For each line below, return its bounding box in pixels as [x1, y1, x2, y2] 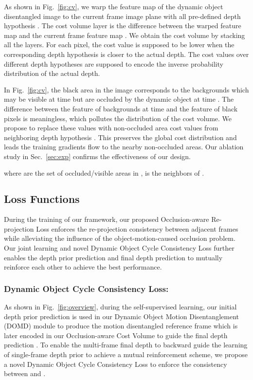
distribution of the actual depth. [4, 68, 100, 78]
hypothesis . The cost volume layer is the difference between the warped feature [4, 20, 241, 31]
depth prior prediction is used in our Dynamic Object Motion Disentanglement [4, 311, 239, 321]
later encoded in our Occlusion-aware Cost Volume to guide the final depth [4, 330, 228, 340]
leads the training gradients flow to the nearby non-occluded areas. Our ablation [4, 142, 244, 152]
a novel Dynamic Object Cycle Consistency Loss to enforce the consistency [4, 359, 227, 369]
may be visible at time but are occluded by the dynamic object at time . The [4, 94, 234, 104]
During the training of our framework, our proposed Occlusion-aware [4, 214, 209, 224]
